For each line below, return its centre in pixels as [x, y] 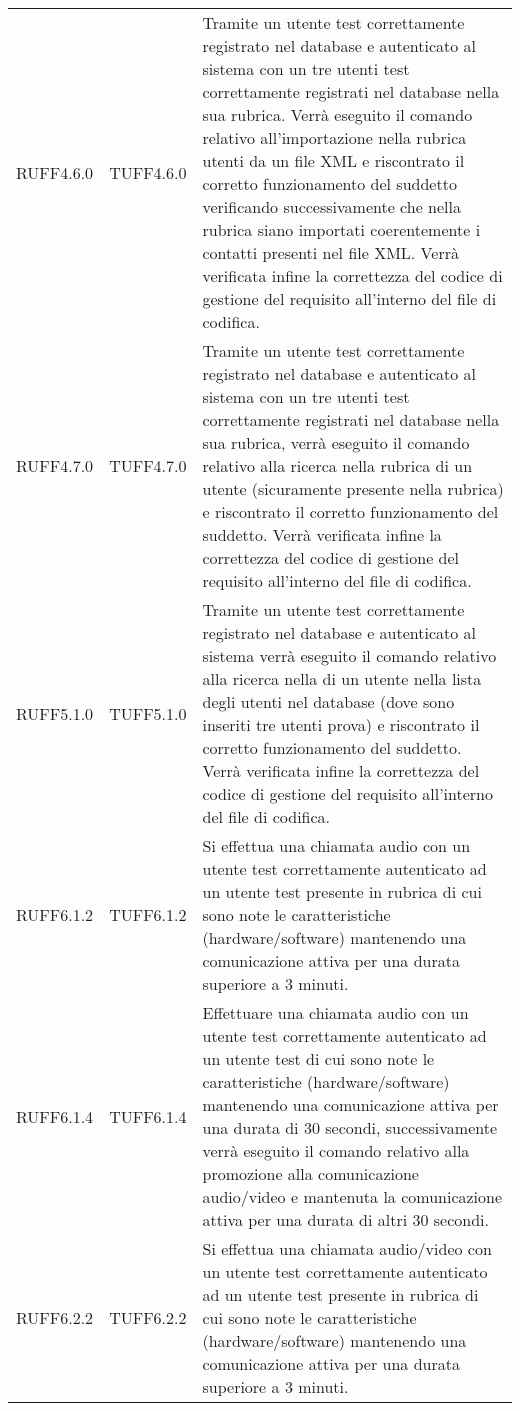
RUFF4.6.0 [55, 172]
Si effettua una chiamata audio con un [336, 845]
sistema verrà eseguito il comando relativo [349, 655]
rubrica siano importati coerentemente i [341, 229]
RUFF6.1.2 [55, 914]
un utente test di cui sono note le [318, 1058]
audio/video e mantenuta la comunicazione [352, 1196]
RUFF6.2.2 [55, 1317]
